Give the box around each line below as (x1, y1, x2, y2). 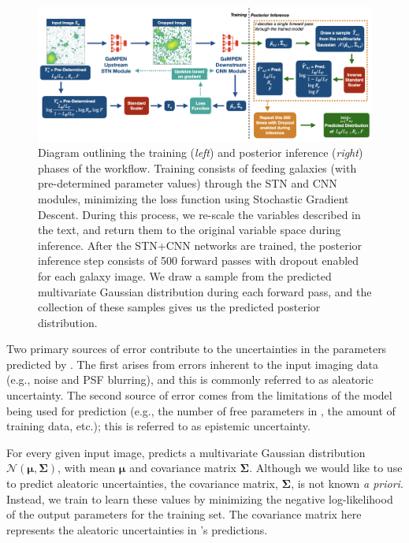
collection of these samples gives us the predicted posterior (38, 299, 321, 315)
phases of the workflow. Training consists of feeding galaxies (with (38, 159, 357, 176)
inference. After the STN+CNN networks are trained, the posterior (38, 236, 363, 253)
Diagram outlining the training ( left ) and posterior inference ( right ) (38, 144, 363, 161)
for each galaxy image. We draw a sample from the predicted (38, 267, 332, 284)
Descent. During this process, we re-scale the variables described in (38, 206, 361, 222)
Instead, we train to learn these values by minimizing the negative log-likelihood (6, 490, 393, 507)
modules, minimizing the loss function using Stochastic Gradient (38, 190, 349, 206)
